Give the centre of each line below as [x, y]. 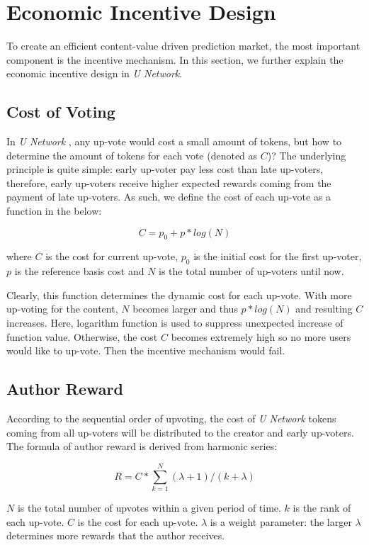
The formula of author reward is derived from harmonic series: [142, 446]
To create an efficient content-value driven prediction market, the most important [183, 46]
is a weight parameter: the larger [281, 521]
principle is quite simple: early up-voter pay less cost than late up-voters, [165, 169]
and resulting [324, 309]
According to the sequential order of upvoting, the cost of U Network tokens [171, 418]
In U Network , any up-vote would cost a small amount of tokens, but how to [174, 141]
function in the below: [54, 211]
